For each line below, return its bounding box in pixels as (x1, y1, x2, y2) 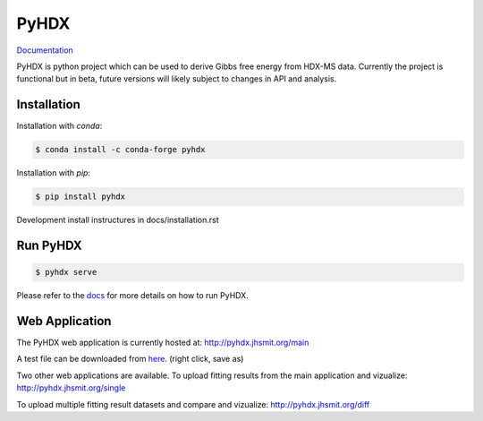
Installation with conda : (16, 121, 103, 132)
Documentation (16, 45, 73, 56)
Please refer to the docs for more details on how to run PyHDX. (16, 290, 250, 301)
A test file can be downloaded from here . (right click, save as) (16, 354, 244, 365)
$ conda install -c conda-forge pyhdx (35, 144, 206, 155)
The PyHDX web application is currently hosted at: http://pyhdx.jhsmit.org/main (16, 337, 309, 348)
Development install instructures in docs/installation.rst (16, 215, 219, 226)
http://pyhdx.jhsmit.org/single (16, 382, 126, 393)
